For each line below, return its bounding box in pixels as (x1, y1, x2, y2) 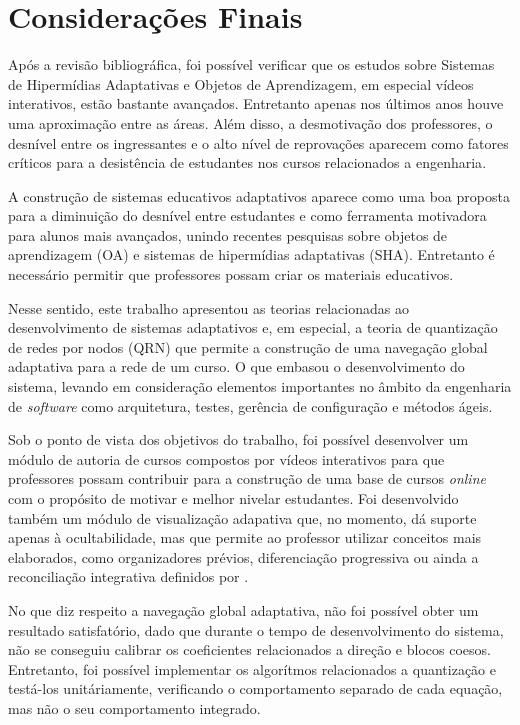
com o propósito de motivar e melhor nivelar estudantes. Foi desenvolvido (8, 488, 459, 508)
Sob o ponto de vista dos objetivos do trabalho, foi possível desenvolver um (8, 429, 469, 450)
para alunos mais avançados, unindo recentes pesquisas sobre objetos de (8, 224, 448, 245)
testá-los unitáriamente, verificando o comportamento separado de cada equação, (8, 678, 503, 699)
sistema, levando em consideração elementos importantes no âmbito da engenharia (8, 376, 512, 397)
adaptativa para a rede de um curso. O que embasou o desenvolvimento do (8, 356, 465, 377)
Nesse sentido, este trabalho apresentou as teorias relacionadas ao (8, 297, 409, 318)
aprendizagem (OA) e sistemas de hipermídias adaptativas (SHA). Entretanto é (8, 244, 495, 265)
